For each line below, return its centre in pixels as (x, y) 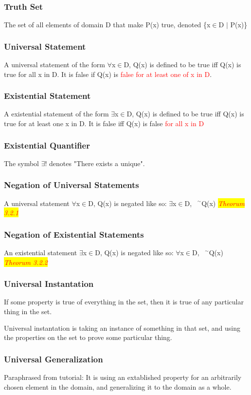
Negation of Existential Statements (74, 234)
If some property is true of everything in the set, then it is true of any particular (124, 302)
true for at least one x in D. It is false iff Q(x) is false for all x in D (104, 123)
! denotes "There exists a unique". (95, 163)
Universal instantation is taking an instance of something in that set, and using (122, 328)
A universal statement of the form (54, 65)
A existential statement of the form (56, 114)
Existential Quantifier (47, 145)
